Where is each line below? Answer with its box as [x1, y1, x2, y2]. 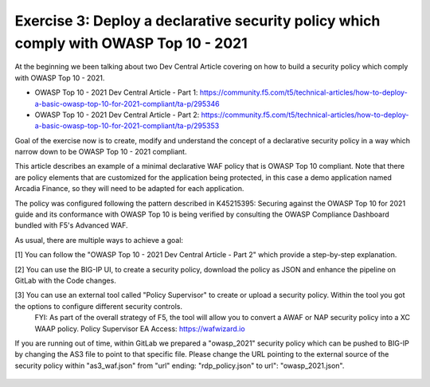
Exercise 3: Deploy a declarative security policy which [14, 12, 381, 29]
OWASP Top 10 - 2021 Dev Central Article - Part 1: [34, 88, 198, 97]
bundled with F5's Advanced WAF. [14, 221, 128, 230]
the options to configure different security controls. [14, 301, 183, 311]
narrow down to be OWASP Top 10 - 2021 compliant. [14, 147, 187, 157]
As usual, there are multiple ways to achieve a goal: [14, 235, 183, 244]
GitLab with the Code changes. [14, 276, 117, 285]
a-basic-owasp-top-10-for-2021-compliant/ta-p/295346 [34, 99, 220, 108]
